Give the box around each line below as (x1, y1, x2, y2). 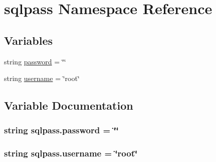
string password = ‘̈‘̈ (4, 56, 66, 66)
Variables (4, 32, 53, 48)
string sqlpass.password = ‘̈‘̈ (4, 124, 119, 136)
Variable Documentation (4, 98, 133, 113)
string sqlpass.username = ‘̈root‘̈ (4, 147, 138, 159)
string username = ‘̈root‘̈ (4, 73, 80, 84)
